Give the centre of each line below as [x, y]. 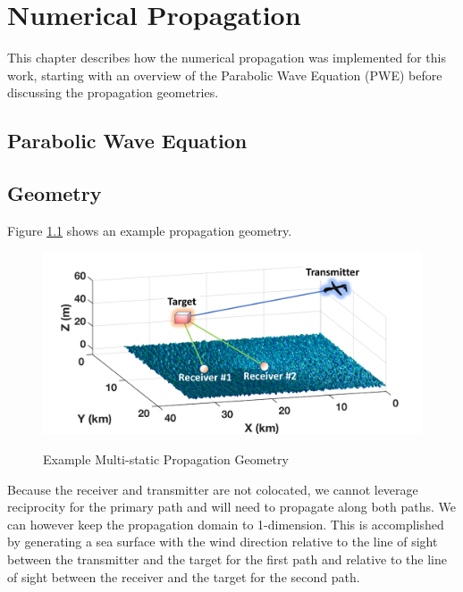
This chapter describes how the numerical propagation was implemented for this [227, 58]
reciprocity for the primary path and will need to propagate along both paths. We [232, 507]
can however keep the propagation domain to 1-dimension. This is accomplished [226, 524]
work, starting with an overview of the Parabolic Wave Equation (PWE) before [225, 75]
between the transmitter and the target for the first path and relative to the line [227, 559]
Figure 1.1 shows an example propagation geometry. [150, 230]
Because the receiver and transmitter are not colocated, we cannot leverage [213, 489]
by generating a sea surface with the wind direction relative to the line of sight [223, 542]
